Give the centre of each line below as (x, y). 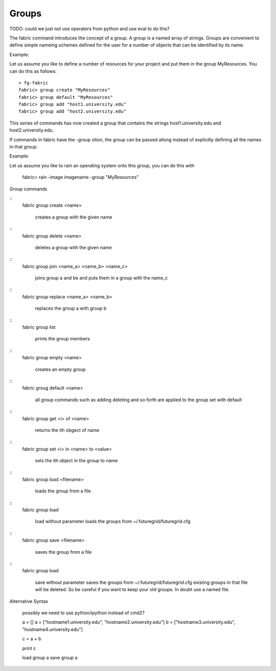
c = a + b (32, 639)
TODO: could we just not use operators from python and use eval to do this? (89, 29)
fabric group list (39, 327)
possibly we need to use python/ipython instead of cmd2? (84, 613)
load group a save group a (50, 657)
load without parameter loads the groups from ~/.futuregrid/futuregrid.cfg (113, 522)
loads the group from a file (63, 491)
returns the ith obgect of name (67, 430)
